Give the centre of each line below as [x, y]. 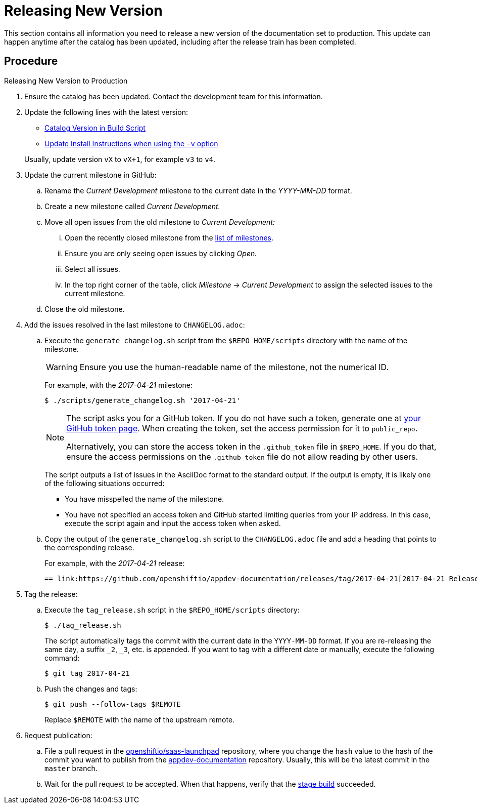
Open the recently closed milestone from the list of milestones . [169, 237]
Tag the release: [51, 594]
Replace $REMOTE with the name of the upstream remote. [140, 719]
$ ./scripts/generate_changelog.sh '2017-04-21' [142, 400]
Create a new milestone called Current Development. [132, 206]
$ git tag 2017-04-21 [87, 673]
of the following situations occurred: [105, 483]
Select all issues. [92, 269]
